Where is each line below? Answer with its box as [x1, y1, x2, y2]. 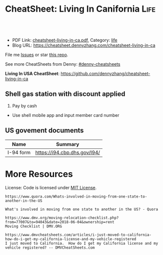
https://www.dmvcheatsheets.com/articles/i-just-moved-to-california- [5, 232, 152, 237]
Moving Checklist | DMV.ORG [5, 224, 62, 229]
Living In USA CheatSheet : [5, 71, 60, 76]
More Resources [5, 168, 73, 180]
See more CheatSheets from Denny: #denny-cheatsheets [5, 61, 121, 67]
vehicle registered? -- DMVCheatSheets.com [5, 245, 95, 250]
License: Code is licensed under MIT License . [5, 184, 97, 190]
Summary [56, 141, 80, 147]
